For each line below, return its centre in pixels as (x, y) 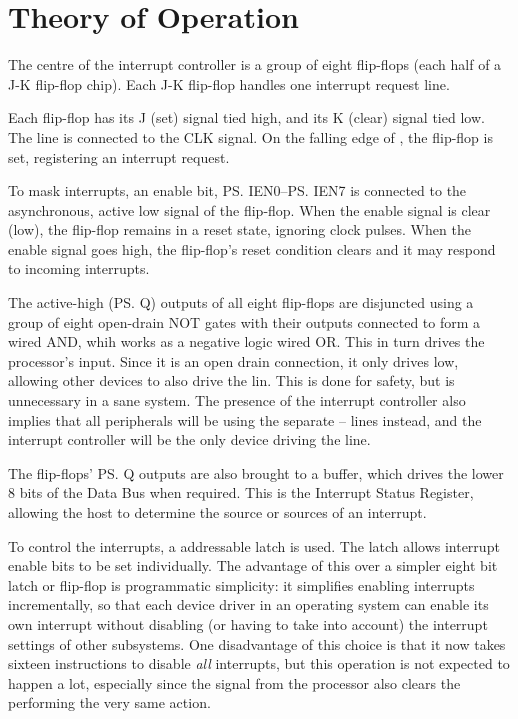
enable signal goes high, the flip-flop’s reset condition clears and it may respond (252, 248)
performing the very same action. (109, 702)
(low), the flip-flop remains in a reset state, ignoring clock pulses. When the (239, 229)
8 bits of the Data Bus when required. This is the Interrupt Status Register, (241, 492)
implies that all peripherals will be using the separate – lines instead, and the (245, 419)
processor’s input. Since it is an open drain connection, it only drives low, (233, 360)
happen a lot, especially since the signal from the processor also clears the (234, 682)
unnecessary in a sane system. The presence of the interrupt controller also (237, 400)
